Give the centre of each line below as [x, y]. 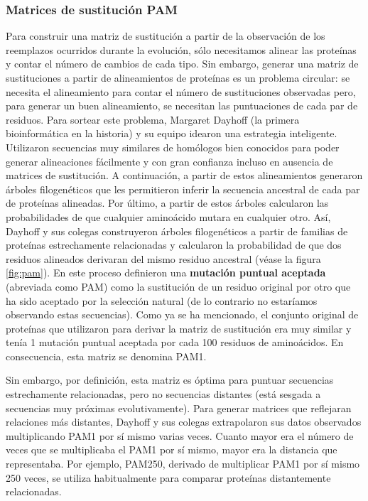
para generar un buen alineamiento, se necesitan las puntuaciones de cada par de [182, 106]
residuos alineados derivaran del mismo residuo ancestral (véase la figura [163, 258]
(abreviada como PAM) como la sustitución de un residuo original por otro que [178, 286]
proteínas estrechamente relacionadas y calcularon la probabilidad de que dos [174, 245]
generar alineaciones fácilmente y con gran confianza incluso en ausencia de [169, 161]
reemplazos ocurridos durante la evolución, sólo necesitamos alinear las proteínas [181, 49]
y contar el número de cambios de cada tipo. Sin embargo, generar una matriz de [182, 64]
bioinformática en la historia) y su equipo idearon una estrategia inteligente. [172, 133]
